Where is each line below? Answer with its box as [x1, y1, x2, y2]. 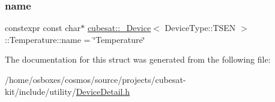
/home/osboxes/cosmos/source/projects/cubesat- [5, 73, 186, 85]
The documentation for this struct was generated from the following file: [5, 53, 271, 66]
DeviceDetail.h [76, 85, 130, 97]
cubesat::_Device [87, 21, 151, 34]
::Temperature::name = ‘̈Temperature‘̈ [5, 33, 145, 45]
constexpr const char [5, 21, 81, 34]
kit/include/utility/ [5, 85, 76, 97]
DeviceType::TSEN [165, 21, 236, 34]
